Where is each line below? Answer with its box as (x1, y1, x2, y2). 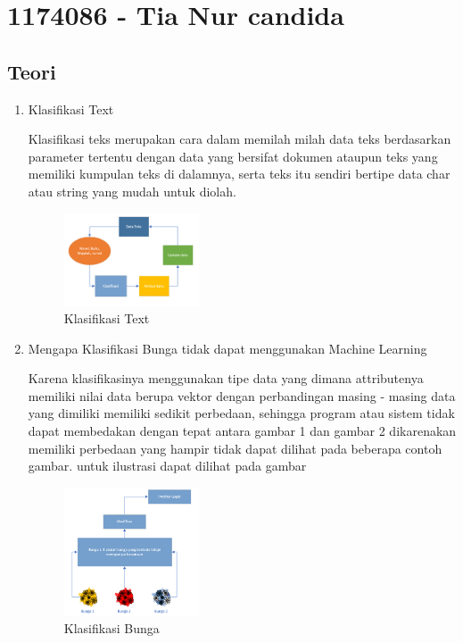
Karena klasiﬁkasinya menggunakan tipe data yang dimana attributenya (28, 369, 424, 388)
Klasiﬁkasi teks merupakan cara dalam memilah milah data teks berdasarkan (28, 129, 451, 148)
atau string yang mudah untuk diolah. (28, 181, 236, 200)
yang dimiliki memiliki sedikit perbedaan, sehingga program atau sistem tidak (28, 404, 455, 422)
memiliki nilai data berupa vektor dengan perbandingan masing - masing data (28, 386, 456, 405)
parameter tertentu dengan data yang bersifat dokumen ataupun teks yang (28, 146, 438, 165)
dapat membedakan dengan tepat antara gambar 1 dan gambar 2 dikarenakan (28, 421, 457, 439)
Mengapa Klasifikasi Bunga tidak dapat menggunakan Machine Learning (28, 338, 427, 357)
